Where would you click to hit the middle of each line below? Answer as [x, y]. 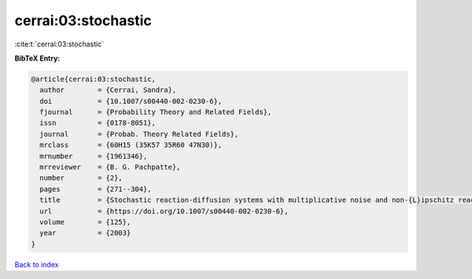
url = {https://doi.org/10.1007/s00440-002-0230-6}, [164, 211]
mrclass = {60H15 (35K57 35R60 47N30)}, [131, 145]
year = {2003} [85, 233]
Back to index [37, 264]
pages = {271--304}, [96, 189]
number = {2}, [81, 178]
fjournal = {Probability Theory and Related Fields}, [156, 112]
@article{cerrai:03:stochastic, [94, 79]
